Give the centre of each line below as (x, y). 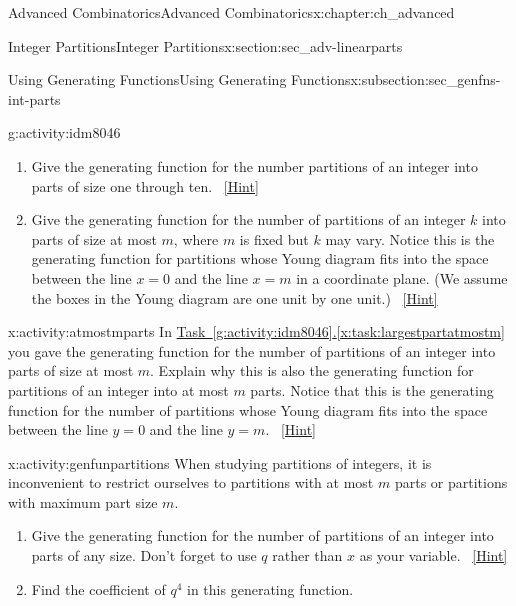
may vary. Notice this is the (410, 238)
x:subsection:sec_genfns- (425, 79)
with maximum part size (83, 501)
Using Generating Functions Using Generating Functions (179, 79)
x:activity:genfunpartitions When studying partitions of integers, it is (220, 462)
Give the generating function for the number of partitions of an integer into (262, 535)
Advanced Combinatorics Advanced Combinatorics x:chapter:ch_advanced (231, 12)
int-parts (34, 98)
